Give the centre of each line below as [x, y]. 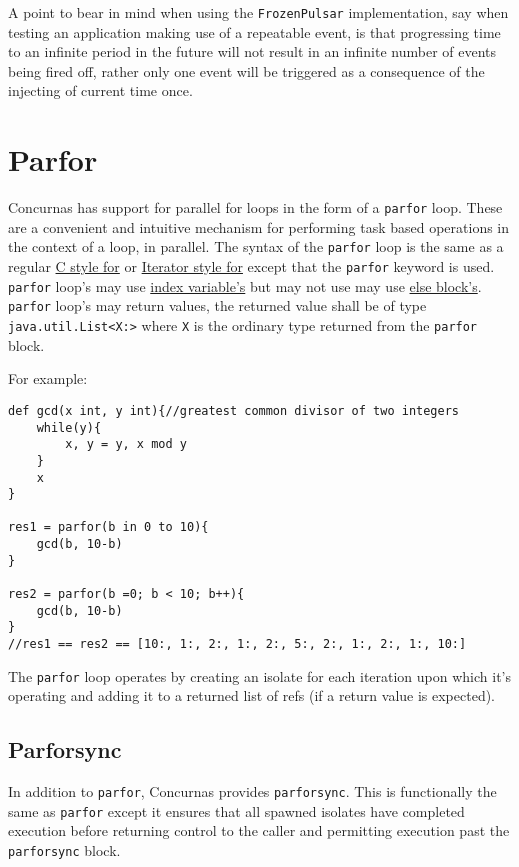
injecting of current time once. [100, 90]
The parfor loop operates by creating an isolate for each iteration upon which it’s [260, 675]
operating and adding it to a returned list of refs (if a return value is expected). [252, 695]
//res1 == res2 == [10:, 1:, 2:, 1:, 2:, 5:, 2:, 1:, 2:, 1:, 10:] [237, 644]
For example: [48, 378]
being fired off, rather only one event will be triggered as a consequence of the [246, 70]
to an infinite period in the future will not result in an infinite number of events [252, 51]
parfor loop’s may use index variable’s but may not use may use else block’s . [245, 285]
